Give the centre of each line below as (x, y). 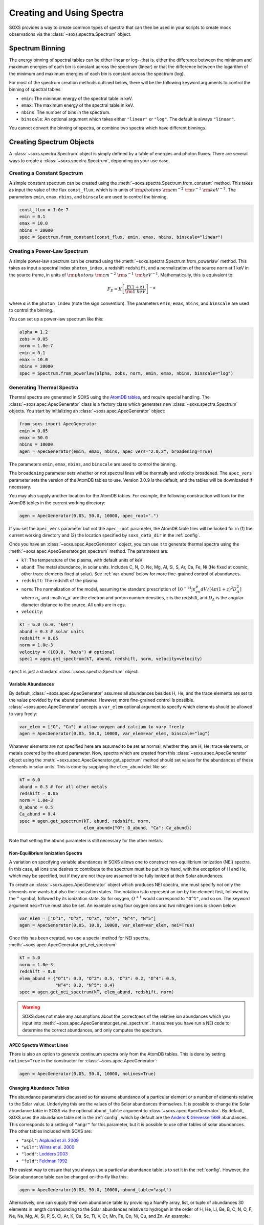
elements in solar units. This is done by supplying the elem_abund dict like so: (88, 767)
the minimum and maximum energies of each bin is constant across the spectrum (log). (97, 73)
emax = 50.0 (34, 438)
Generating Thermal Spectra (44, 388)
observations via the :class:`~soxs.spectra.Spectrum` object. (70, 34)
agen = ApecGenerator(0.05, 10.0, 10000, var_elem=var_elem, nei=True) (107, 925)
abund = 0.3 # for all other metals (63, 787)
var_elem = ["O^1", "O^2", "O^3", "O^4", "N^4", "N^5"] (88, 918)
